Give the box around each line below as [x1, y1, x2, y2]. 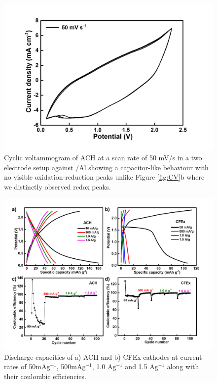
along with [167, 361, 199, 372]
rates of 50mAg [4, 361, 50, 372]
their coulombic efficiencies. [4, 371, 86, 381]
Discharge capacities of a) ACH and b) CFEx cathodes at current [4, 351, 202, 362]
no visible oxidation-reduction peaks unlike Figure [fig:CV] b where [4, 172, 205, 182]
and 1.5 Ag [125, 361, 158, 372]
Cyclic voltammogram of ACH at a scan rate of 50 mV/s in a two [4, 152, 202, 163]
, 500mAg [56, 361, 86, 372]
